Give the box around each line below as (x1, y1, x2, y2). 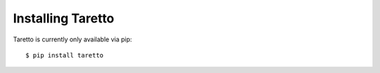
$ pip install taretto (25, 51, 104, 59)
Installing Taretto (13, 11, 115, 26)
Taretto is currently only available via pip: (13, 35, 132, 44)
